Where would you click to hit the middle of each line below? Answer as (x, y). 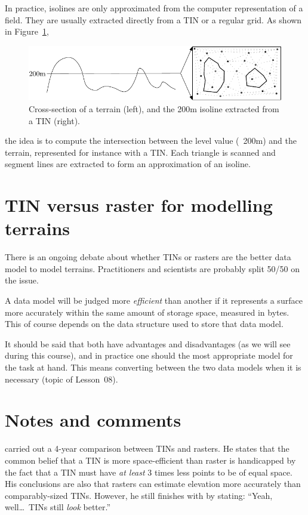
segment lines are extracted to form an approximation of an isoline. (128, 164)
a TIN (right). (54, 120)
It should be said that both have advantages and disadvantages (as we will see (148, 343)
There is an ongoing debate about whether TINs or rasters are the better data (148, 257)
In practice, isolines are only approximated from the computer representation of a (154, 8)
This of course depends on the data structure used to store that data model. (144, 324)
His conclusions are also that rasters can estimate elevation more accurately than (153, 484)
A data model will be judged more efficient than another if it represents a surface (154, 300)
